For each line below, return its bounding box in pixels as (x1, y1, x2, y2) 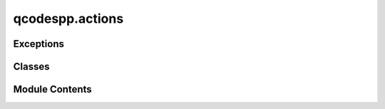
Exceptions (13, 38, 64, 50)
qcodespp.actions (13, 11, 124, 26)
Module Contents (13, 83, 92, 95)
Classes (13, 61, 50, 73)
